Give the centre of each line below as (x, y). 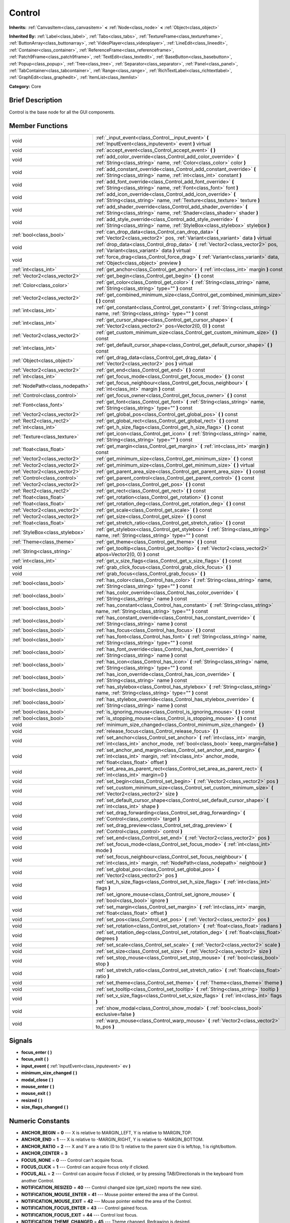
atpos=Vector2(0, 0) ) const (128, 554)
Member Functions (38, 126)
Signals (21, 1040)
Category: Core (25, 86)
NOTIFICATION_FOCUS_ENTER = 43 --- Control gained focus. (85, 1208)
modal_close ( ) (37, 1080)
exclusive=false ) (115, 1014)
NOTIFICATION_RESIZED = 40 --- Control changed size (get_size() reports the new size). (112, 1188)
